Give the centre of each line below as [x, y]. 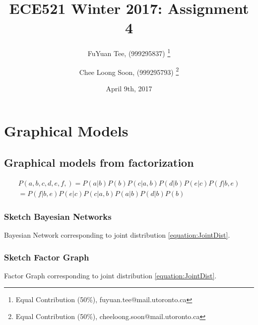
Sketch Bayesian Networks [58, 216]
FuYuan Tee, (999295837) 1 [129, 52]
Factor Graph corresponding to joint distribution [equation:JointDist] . [110, 275]
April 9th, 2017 [129, 88]
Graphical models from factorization [99, 162]
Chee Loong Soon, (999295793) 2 [129, 71]
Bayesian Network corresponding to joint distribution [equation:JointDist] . [117, 235]
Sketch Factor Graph [47, 257]
